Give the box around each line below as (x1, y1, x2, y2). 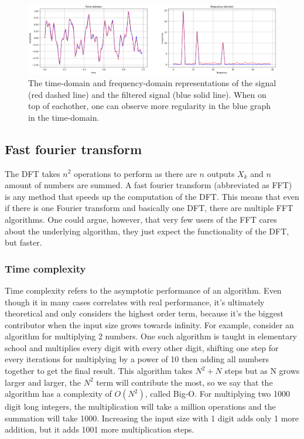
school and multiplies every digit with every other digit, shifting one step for (5, 341, 279, 353)
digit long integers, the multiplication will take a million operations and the (5, 400, 276, 413)
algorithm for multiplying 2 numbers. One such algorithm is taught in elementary (5, 330, 298, 342)
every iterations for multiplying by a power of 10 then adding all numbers (5, 353, 269, 365)
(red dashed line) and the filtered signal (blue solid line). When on (28, 88, 267, 100)
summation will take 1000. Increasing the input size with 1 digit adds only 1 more (5, 411, 299, 424)
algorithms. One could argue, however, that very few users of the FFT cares (5, 213, 277, 225)
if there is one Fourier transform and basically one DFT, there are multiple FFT (5, 202, 293, 214)
